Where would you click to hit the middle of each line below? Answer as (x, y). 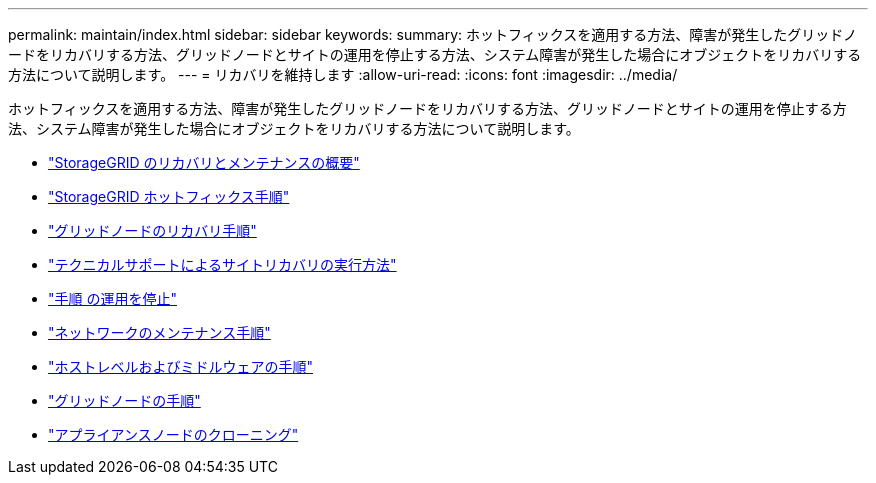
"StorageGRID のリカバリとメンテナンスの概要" (204, 162)
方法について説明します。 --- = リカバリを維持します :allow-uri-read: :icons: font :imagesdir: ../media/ (343, 74)
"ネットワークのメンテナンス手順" (159, 332)
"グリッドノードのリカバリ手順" (152, 230)
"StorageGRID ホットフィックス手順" (169, 196)
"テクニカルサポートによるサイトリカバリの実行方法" (222, 264)
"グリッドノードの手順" (124, 400)
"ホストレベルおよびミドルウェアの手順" (181, 366)
